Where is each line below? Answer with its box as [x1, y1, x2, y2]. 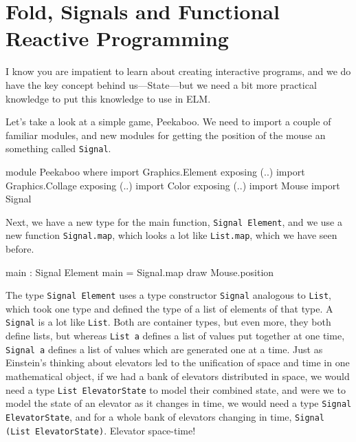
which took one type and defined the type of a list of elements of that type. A [5, 301, 333, 315]
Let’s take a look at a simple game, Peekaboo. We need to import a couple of [5, 114, 331, 129]
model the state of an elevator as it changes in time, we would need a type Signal [5, 396, 352, 410]
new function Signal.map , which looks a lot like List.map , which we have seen [5, 228, 337, 242]
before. [5, 242, 34, 256]
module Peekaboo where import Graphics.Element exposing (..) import [5, 164, 305, 178]
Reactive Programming [5, 24, 229, 52]
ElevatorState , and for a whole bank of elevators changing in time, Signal [5, 409, 325, 423]
